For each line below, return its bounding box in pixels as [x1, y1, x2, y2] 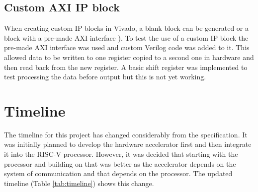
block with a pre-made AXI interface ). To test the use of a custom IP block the [4, 32, 249, 43]
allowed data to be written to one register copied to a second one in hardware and [4, 52, 254, 62]
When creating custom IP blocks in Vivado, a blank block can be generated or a [4, 23, 249, 33]
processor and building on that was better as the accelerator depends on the [4, 158, 236, 169]
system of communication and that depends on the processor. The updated [4, 168, 233, 179]
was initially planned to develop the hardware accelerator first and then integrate [4, 139, 252, 149]
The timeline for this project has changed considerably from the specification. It [4, 129, 248, 139]
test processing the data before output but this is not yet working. [4, 71, 206, 82]
